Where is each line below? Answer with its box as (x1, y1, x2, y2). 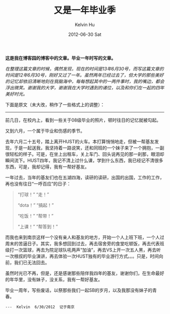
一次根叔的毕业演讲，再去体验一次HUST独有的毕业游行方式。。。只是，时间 (5, 253, 159, 259)
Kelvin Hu (75, 21, 95, 28)
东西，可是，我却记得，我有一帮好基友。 (5, 163, 89, 169)
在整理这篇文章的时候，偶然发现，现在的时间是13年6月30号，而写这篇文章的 (5, 66, 164, 72)
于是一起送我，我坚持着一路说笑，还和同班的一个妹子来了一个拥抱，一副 (14, 145, 164, 151)
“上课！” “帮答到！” (17, 223, 58, 229)
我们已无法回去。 (14, 259, 49, 265)
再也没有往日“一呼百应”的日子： (5, 180, 72, 186)
